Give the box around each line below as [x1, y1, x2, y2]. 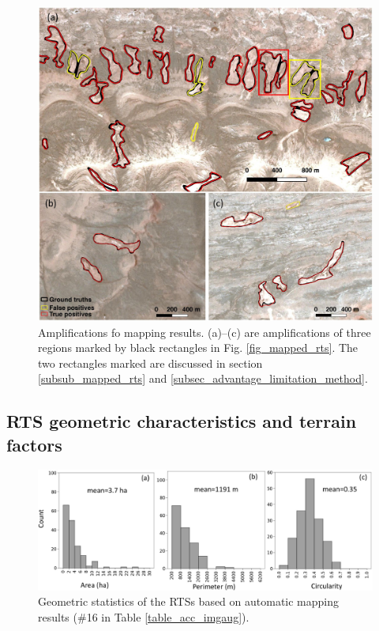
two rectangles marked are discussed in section [38, 354, 263, 371]
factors [6, 432, 62, 456]
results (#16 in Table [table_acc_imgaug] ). [38, 609, 250, 625]
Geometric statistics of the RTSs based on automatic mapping [38, 593, 340, 610]
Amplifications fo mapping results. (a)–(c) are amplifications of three [38, 323, 371, 340]
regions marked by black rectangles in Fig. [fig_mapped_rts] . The [38, 339, 358, 356]
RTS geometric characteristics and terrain [6, 409, 357, 433]
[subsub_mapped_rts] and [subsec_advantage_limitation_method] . [38, 370, 368, 387]
